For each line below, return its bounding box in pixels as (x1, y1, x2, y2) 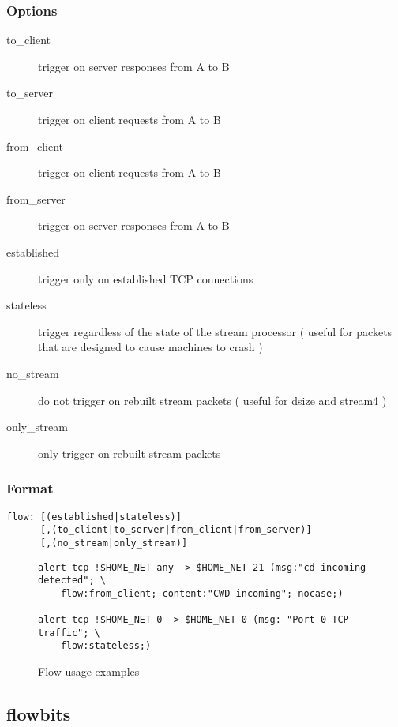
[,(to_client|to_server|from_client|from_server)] (39, 524, 312, 536)
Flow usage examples (38, 663, 140, 680)
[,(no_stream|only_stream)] (39, 537, 188, 549)
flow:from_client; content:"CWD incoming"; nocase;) (60, 587, 344, 599)
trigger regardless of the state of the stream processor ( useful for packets (38, 323, 392, 339)
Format (6, 478, 54, 498)
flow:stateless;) (60, 640, 152, 652)
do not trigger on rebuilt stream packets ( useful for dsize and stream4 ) (38, 392, 387, 408)
